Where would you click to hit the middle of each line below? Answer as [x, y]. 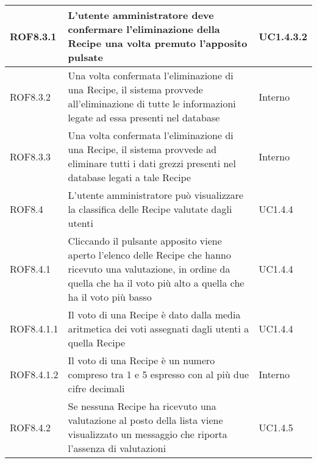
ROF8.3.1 [33, 36]
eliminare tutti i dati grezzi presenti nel [152, 163]
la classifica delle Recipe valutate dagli [150, 209]
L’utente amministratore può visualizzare [156, 195]
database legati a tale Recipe [130, 177]
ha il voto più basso [110, 297]
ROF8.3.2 [30, 96]
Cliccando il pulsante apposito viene [145, 241]
